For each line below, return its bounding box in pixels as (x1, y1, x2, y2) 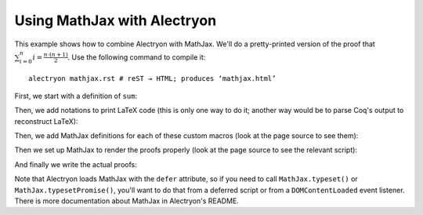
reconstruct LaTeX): (14, 116, 78, 126)
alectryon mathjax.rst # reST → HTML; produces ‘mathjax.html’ (28, 74, 277, 82)
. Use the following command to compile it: (67, 52, 206, 62)
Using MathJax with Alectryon (14, 12, 217, 29)
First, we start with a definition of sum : (14, 91, 137, 100)
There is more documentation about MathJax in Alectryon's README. (14, 196, 239, 206)
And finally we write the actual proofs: (14, 159, 137, 169)
